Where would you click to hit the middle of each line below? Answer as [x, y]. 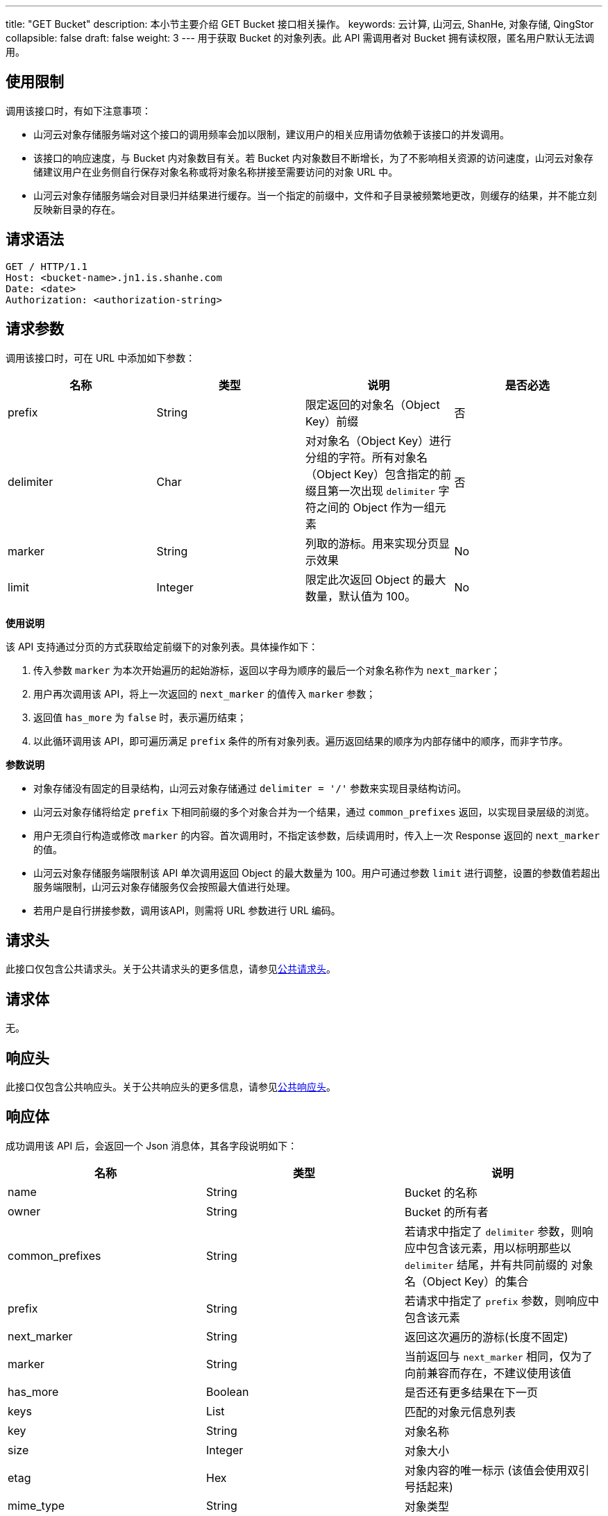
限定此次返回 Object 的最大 [376, 579]
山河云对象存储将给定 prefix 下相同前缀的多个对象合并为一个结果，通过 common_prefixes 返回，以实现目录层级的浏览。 [314, 811]
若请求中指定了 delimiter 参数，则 [493, 1231]
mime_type [36, 1505]
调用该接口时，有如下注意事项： [78, 110]
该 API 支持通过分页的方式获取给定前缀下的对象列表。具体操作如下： [162, 646]
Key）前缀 [332, 421]
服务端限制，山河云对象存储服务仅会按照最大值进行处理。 [164, 886]
